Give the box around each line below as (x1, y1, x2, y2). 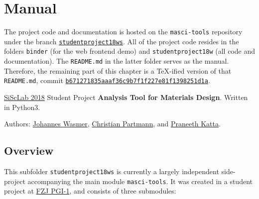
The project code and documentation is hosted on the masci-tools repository (4, 26, 243, 37)
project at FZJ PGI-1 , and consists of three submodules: (4, 186, 176, 196)
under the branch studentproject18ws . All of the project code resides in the (4, 36, 239, 46)
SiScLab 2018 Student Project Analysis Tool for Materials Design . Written (4, 92, 248, 102)
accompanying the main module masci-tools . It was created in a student (27, 176, 253, 186)
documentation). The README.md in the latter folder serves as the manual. (4, 56, 229, 66)
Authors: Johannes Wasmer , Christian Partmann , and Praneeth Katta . (4, 118, 221, 129)
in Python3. (4, 101, 40, 112)
